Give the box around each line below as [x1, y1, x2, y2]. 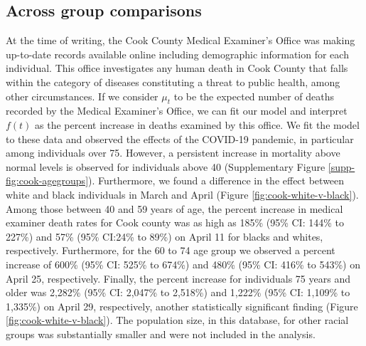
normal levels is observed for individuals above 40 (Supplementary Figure [6, 159, 325, 174]
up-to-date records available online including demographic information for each [6, 46, 349, 61]
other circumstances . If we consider [6, 88, 158, 103]
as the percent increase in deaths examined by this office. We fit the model [35, 117, 360, 132]
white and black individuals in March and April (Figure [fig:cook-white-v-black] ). [6, 187, 359, 201]
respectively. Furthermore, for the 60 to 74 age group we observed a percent [6, 243, 335, 258]
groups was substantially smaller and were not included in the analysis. [6, 326, 316, 341]
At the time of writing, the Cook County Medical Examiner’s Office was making [6, 33, 355, 48]
